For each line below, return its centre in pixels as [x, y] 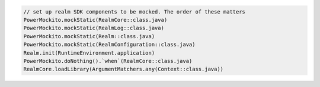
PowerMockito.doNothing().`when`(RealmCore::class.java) [108, 61]
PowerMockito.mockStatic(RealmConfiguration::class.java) [109, 45]
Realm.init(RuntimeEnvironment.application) [89, 53]
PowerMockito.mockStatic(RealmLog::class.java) [94, 28]
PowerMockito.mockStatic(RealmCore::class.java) [95, 20]
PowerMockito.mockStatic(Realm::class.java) [89, 36]
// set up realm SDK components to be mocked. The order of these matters [135, 11]
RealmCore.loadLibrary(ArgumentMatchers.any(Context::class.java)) [124, 69]
